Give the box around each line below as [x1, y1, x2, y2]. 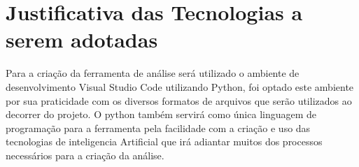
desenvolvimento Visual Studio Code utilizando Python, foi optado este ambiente [6, 79, 354, 94]
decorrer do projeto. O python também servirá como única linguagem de [6, 107, 317, 122]
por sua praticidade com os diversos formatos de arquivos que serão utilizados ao [6, 93, 352, 108]
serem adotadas [6, 25, 158, 54]
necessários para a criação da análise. [6, 147, 164, 162]
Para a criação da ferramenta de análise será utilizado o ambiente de [6, 66, 300, 80]
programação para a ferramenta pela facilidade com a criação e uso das [6, 120, 311, 135]
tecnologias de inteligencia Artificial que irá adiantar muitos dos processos [6, 134, 323, 149]
